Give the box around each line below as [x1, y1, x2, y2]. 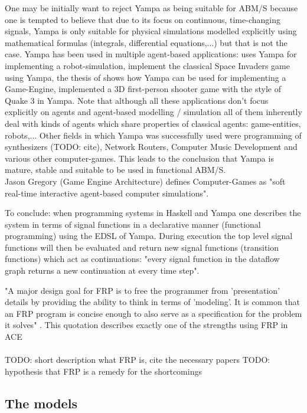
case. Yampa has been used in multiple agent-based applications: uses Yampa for [5, 48, 297, 60]
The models [5, 394, 77, 412]
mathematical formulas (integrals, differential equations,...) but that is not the [5, 36, 288, 48]
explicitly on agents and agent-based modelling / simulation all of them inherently [5, 106, 302, 118]
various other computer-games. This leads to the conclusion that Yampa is [5, 152, 274, 164]
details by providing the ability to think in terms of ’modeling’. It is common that [5, 296, 301, 308]
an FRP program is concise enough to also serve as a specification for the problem [5, 307, 302, 319]
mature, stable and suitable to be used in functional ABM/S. [5, 163, 226, 176]
